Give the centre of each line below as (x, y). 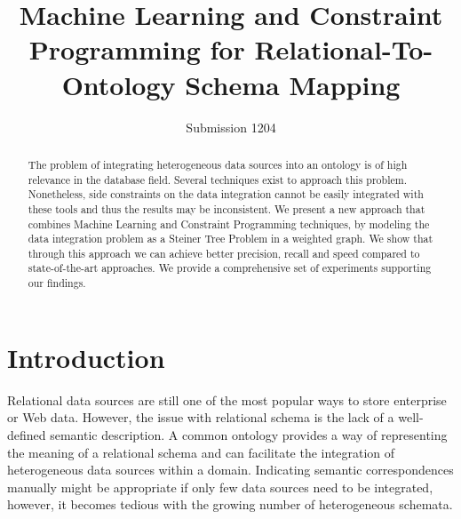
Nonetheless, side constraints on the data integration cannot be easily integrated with (226, 194)
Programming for (137, 49)
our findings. (57, 283)
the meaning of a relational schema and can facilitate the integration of (201, 452)
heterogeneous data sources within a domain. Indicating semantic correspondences (230, 470)
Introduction (86, 357)
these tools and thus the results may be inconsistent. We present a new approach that (227, 208)
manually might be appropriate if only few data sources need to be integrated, (220, 487)
